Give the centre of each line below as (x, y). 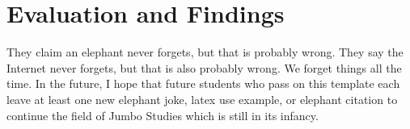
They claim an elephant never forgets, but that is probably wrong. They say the (205, 52)
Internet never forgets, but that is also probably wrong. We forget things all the (204, 67)
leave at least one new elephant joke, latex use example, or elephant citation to (202, 99)
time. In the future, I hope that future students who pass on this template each (203, 83)
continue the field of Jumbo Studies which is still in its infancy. (163, 115)
